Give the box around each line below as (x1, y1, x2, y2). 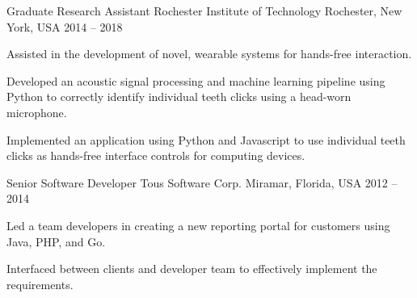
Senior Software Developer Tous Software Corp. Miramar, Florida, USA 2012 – (6, 174, 398, 191)
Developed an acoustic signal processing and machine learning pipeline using (6, 72, 385, 89)
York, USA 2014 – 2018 (6, 18, 123, 35)
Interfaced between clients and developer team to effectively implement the (6, 260, 377, 277)
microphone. (6, 103, 67, 120)
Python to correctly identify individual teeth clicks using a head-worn (6, 88, 352, 105)
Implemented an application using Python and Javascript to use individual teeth (6, 131, 406, 148)
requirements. (6, 275, 74, 292)
